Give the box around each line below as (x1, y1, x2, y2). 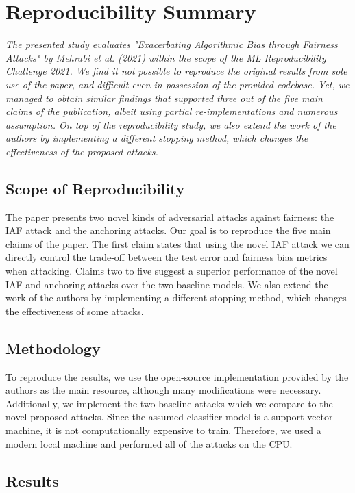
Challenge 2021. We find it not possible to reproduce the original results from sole (5, 64, 347, 78)
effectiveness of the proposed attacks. (5, 144, 158, 158)
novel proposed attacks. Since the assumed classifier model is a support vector (5, 409, 333, 424)
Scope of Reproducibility (5, 177, 185, 199)
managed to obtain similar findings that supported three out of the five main (5, 90, 323, 105)
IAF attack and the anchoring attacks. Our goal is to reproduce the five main (5, 223, 331, 238)
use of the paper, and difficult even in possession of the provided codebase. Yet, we (5, 77, 350, 91)
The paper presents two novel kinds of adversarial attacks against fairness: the (5, 210, 334, 224)
